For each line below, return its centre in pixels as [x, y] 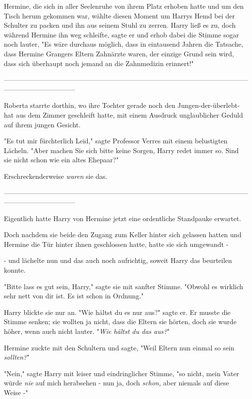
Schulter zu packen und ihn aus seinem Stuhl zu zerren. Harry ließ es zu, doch [120, 25]
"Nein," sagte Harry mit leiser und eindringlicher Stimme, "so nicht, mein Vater [122, 373]
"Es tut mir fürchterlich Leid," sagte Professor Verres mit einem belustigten [116, 141]
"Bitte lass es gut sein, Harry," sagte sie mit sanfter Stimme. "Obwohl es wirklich [124, 286]
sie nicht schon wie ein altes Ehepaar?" [61, 160]
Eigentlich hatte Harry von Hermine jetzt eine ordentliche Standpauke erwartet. [123, 218]
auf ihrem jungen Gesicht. [42, 124]
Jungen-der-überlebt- [209, 105]
